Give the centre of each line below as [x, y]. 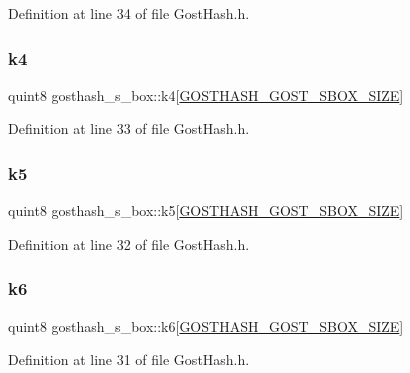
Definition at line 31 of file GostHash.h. [129, 359]
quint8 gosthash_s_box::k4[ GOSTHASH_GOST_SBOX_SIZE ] [206, 94]
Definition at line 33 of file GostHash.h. [129, 128]
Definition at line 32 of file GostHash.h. [129, 243]
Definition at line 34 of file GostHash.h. [129, 13]
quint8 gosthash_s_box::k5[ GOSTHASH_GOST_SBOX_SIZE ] [206, 210]
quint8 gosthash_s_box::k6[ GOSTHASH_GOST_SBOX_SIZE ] [206, 325]
